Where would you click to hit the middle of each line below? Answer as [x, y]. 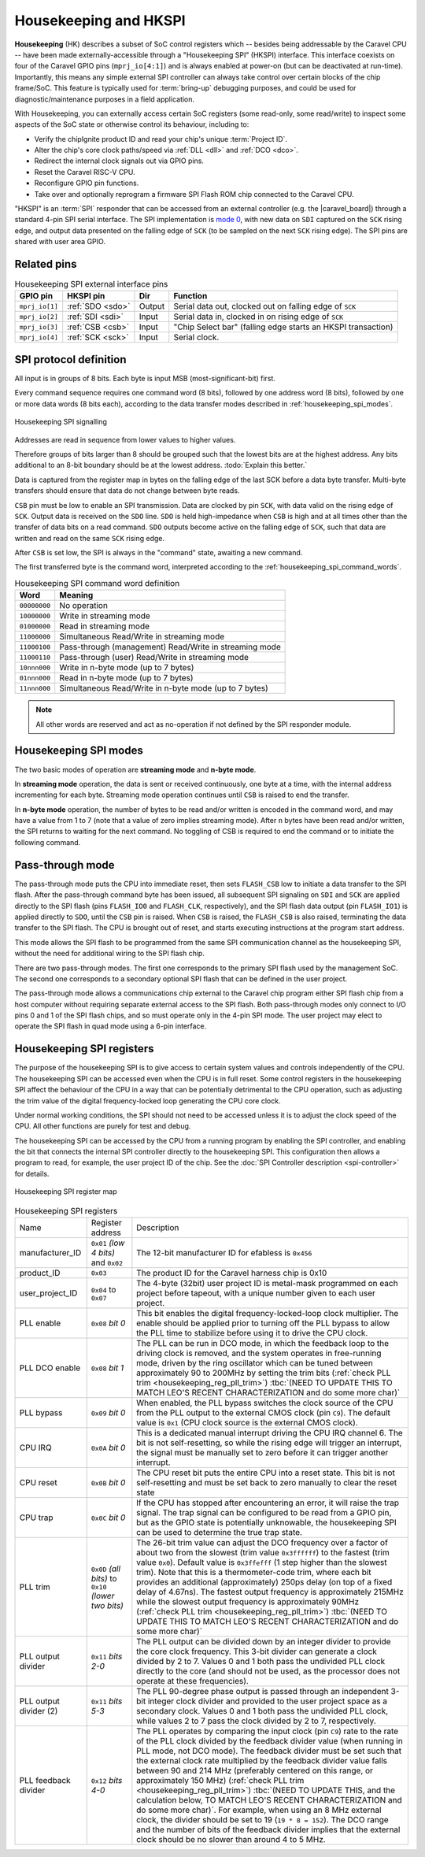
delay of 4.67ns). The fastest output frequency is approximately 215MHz [270, 1592]
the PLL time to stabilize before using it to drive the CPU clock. [252, 1333]
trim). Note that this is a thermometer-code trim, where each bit [254, 1573]
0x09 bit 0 [108, 1413]
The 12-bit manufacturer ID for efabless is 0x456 [224, 1253]
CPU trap [37, 1518]
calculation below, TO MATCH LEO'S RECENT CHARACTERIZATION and [270, 1800]
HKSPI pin [86, 296]
